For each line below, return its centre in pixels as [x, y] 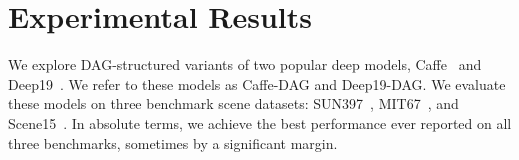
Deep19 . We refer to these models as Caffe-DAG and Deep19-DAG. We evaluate [257, 83]
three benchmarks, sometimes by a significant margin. [173, 142]
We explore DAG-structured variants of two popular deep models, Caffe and [245, 64]
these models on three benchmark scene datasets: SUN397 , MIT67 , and [233, 103]
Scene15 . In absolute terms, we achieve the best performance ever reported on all [260, 122]
